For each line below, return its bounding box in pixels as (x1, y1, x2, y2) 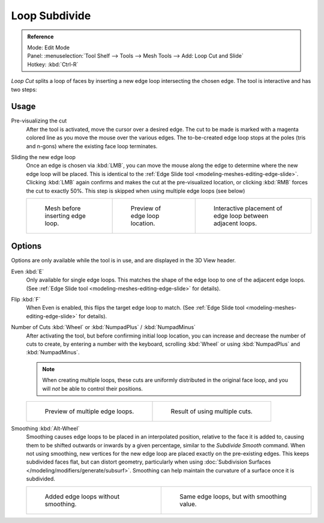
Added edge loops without (44, 492, 120, 501)
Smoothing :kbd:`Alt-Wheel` (11, 425, 80, 432)
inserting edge (44, 211, 86, 220)
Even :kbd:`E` (11, 268, 44, 275)
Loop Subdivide (11, 9, 91, 22)
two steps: (11, 86, 37, 93)
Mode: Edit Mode (27, 44, 70, 51)
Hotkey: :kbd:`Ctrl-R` (27, 61, 79, 68)
